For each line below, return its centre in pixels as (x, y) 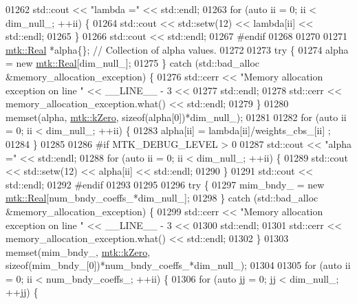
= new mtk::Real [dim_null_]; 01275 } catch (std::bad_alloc (133, 63)
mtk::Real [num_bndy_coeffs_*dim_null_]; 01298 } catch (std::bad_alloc (162, 198)
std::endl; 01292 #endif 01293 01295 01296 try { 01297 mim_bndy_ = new (165, 184)
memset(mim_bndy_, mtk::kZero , (78, 251)
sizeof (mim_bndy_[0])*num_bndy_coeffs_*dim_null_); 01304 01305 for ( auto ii (178, 265)
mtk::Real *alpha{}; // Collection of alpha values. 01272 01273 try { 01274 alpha (177, 49)
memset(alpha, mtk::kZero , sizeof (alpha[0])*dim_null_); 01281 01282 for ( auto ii (176, 117)
